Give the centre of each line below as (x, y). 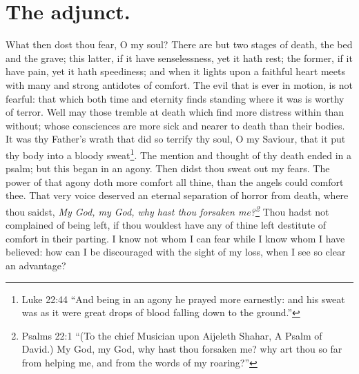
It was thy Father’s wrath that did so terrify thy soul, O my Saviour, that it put (176, 139)
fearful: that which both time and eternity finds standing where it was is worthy (175, 98)
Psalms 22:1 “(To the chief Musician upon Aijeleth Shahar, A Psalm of (172, 335)
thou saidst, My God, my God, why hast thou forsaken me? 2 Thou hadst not (167, 210)
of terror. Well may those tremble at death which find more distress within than (175, 112)
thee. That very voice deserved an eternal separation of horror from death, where (177, 195)
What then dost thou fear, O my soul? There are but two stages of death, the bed (179, 44)
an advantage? (36, 265)
